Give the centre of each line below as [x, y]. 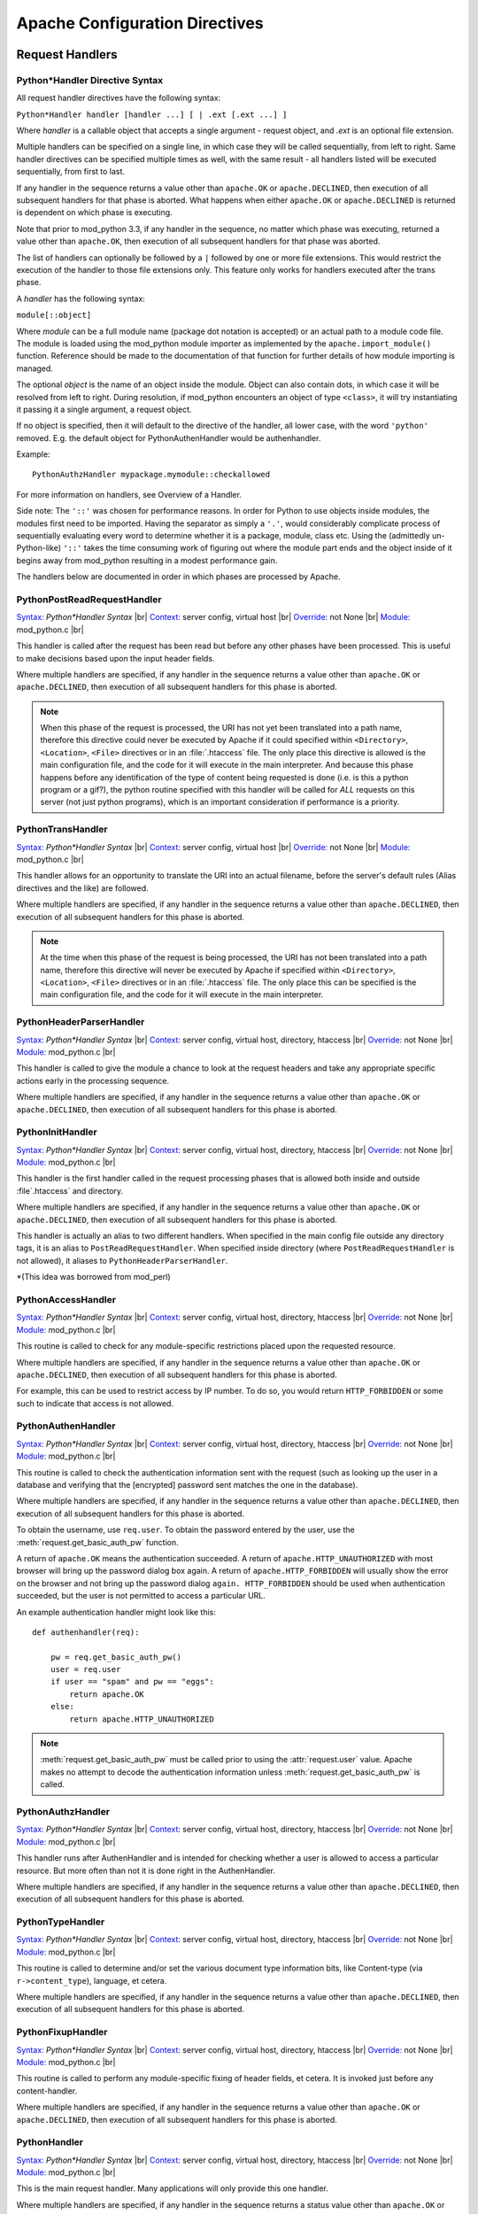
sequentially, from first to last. [71, 172]
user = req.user [85, 1670]
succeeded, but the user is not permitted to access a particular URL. [141, 1596]
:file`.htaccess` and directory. [70, 1190]
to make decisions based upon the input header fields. [116, 658]
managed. [35, 368]
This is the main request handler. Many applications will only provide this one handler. [173, 2188]
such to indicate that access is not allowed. [95, 1403]
